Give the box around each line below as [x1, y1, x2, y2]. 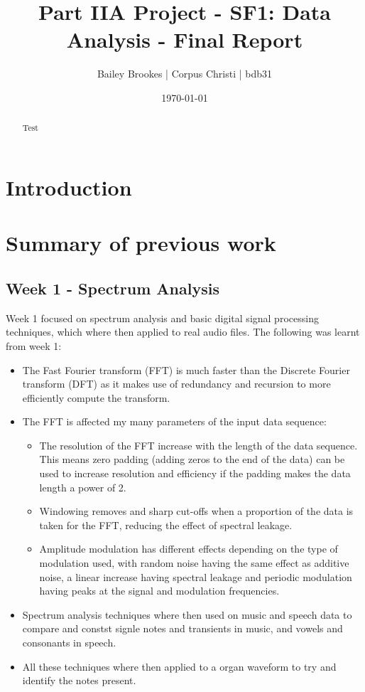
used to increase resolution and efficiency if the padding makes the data [39, 466, 351, 481]
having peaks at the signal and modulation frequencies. [39, 583, 280, 598]
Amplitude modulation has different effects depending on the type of [39, 541, 338, 556]
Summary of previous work [6, 228, 276, 257]
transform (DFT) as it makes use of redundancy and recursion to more [22, 376, 331, 391]
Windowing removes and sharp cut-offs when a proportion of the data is [39, 504, 354, 518]
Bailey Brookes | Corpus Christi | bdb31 [97, 66, 273, 81]
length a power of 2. [39, 479, 126, 494]
